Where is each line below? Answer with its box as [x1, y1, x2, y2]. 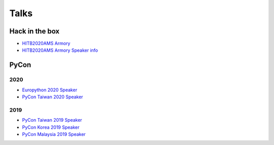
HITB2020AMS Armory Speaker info [22, 47, 98, 53]
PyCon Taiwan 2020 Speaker [22, 94, 83, 100]
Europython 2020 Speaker [22, 87, 78, 93]
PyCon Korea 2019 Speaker [22, 124, 80, 130]
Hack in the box [9, 27, 60, 35]
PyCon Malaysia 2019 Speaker [22, 131, 86, 137]
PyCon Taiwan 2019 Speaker [22, 117, 82, 123]
